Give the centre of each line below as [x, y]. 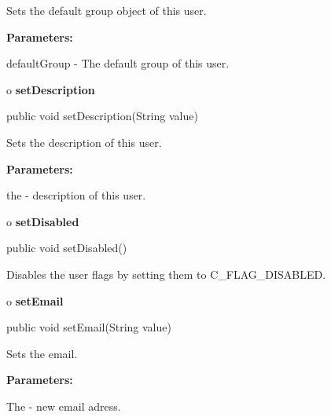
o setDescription [51, 89]
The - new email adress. [64, 406]
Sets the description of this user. [84, 142]
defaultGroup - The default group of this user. [118, 63]
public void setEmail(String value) [89, 327]
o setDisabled [43, 221]
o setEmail [35, 300]
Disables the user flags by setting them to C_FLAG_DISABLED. [166, 274]
